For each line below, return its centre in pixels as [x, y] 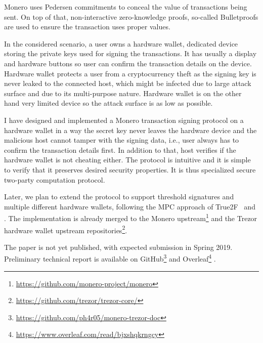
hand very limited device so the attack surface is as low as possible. [108, 103]
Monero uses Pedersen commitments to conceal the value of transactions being [126, 7]
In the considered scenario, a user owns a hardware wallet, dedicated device [121, 43]
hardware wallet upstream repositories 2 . [66, 229]
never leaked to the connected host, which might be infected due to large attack [128, 83]
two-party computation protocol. [55, 179]
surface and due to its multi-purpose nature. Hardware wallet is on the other [123, 93]
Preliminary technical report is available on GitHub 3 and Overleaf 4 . [110, 258]
